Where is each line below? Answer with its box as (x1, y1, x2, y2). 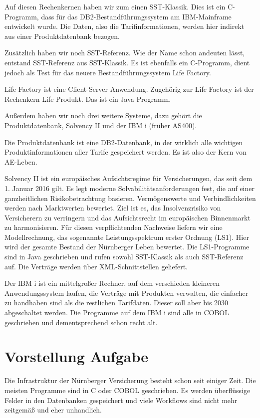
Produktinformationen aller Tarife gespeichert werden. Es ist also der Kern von (4, 147, 247, 157)
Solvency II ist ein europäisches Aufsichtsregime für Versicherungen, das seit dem (4, 173, 253, 184)
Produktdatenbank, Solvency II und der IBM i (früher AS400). (4, 120, 197, 130)
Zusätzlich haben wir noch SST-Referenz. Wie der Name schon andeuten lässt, (4, 47, 245, 58)
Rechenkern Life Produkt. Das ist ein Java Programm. (4, 93, 171, 104)
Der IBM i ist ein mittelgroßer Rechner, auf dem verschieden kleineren (4, 278, 220, 288)
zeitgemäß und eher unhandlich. (4, 405, 102, 415)
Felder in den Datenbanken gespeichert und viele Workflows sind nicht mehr (4, 395, 238, 405)
